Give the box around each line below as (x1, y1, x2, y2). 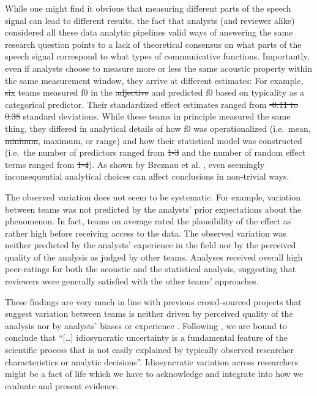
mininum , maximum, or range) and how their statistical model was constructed (5, 134, 302, 147)
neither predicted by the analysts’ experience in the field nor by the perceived (5, 238, 296, 251)
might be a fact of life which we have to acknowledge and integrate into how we (5, 367, 304, 380)
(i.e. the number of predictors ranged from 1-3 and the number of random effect (5, 146, 306, 159)
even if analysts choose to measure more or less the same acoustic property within (5, 61, 313, 74)
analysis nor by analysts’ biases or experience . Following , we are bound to (5, 319, 287, 332)
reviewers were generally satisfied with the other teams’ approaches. (5, 275, 259, 287)
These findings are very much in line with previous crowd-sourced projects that (5, 295, 302, 308)
